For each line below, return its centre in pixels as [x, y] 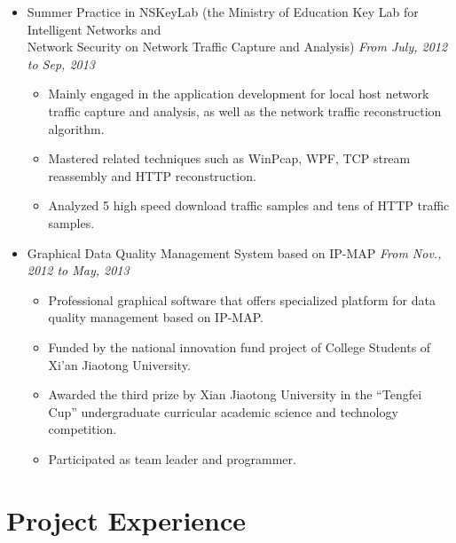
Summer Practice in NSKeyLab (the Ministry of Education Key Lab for [223, 12]
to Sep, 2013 [61, 63]
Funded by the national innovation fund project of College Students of [240, 346]
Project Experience [126, 519]
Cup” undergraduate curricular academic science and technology [223, 411]
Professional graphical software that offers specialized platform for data [242, 299]
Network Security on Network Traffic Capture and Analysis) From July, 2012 [237, 47]
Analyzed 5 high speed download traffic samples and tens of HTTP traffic [249, 205]
